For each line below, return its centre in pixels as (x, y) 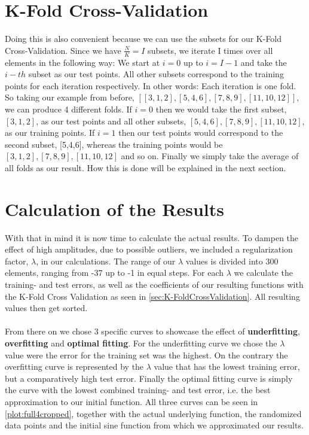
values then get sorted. (46, 308)
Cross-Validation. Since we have (63, 50)
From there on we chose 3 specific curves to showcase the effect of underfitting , (152, 331)
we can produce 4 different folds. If (68, 109)
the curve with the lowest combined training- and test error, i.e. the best (138, 390)
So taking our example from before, (70, 97)
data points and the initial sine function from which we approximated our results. (154, 425)
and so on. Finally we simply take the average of (210, 156)
